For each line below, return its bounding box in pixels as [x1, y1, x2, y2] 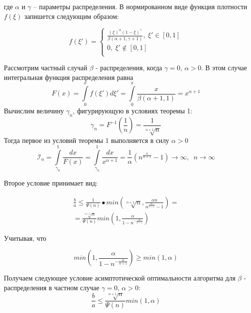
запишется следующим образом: [24, 11, 119, 21]
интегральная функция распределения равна [4, 72, 133, 82]
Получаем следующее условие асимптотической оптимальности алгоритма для [4, 273, 235, 283]
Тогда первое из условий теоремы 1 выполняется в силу [4, 135, 170, 145]
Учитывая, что [4, 233, 47, 243]
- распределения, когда [95, 63, 162, 73]
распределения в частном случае [4, 282, 99, 293]
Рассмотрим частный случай [4, 63, 87, 73]
